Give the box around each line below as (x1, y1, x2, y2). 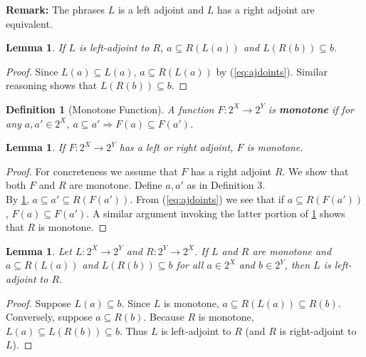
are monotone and (252, 243, 332, 258)
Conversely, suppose (6, 309, 93, 324)
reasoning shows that (6, 78, 98, 93)
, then (284, 257, 310, 272)
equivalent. (6, 16, 53, 31)
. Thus (119, 323, 148, 338)
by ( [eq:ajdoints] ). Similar (216, 63, 328, 78)
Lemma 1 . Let (6, 243, 72, 258)
